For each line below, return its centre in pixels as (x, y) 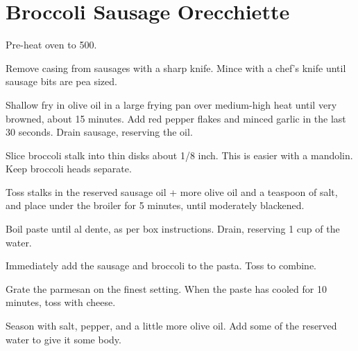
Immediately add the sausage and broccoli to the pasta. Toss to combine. (161, 265)
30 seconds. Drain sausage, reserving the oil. (99, 132)
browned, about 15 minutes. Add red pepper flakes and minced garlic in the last (176, 118)
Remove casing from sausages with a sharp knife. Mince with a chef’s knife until (176, 67)
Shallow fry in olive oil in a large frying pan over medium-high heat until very (171, 104)
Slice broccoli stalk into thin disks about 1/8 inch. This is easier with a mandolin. (179, 155)
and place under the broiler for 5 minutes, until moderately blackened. (155, 205)
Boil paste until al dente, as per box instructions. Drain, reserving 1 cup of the (173, 229)
